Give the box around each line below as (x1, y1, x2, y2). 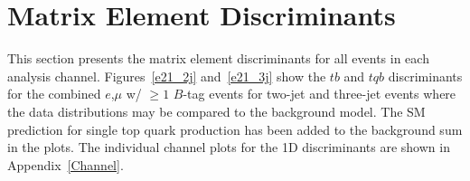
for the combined (7, 84, 101, 103)
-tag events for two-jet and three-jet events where (183, 84, 456, 103)
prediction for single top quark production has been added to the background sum (7, 119, 463, 138)
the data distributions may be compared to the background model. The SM (7, 101, 426, 120)
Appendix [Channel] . (7, 155, 124, 174)
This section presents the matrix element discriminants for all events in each (7, 49, 429, 68)
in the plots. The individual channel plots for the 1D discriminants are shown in (7, 138, 450, 157)
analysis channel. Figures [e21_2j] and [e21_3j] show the (7, 66, 326, 85)
